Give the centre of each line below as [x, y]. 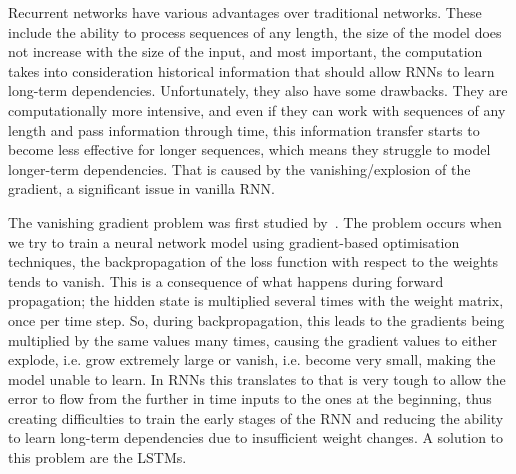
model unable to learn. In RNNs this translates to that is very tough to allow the [257, 378]
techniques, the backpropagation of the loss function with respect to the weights [253, 261]
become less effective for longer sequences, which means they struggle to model [249, 149]
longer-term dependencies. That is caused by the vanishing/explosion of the [239, 168]
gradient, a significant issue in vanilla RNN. [141, 188]
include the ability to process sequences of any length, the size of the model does [255, 31]
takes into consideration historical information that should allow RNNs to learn [251, 70]
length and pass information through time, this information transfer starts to [244, 129]
